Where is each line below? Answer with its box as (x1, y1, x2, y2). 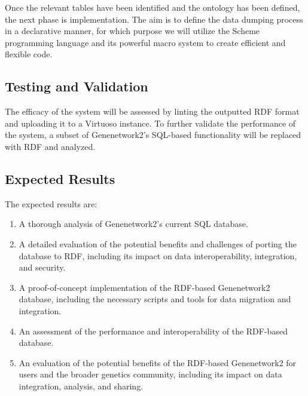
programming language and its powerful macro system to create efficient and (5, 36, 286, 48)
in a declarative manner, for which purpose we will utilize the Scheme (5, 24, 260, 37)
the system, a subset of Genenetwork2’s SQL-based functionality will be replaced (5, 128, 301, 141)
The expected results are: (5, 197, 97, 210)
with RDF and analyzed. (5, 140, 96, 152)
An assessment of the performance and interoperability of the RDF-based (19, 324, 288, 337)
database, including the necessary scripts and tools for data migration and (19, 293, 291, 305)
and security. (19, 261, 66, 274)
